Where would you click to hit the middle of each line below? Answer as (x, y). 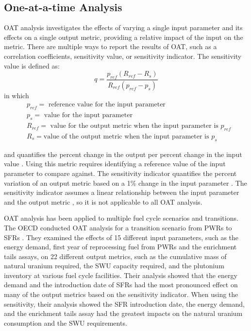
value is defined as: (32, 65)
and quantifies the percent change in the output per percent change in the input (123, 154)
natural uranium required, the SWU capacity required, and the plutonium (114, 266)
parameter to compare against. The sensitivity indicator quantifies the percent (120, 173)
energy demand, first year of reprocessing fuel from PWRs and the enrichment (120, 247)
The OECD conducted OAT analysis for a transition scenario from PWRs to (118, 227)
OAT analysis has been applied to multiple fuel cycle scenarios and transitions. (121, 218)
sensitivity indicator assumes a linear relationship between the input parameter (122, 192)
